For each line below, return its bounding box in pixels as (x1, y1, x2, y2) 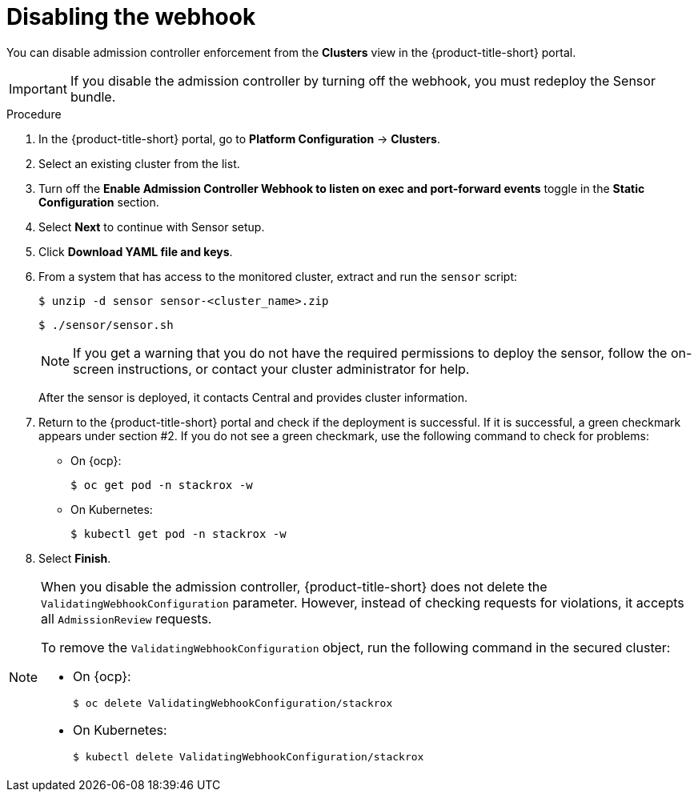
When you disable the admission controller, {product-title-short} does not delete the (41, 578, 548, 595)
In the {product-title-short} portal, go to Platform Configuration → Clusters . (38, 131, 440, 146)
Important (9, 80, 67, 97)
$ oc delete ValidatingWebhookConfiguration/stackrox (73, 696, 393, 709)
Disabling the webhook (6, 3, 256, 30)
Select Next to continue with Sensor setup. (38, 219, 265, 234)
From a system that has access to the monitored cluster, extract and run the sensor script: (38, 269, 518, 283)
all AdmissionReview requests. (41, 610, 212, 627)
